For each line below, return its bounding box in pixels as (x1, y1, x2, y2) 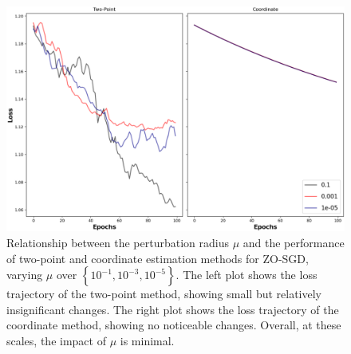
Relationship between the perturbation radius (6, 234, 229, 250)
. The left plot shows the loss (175, 266, 317, 283)
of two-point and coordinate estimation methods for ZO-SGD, (6, 250, 309, 266)
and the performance (243, 234, 345, 250)
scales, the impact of (6, 332, 106, 348)
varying (6, 266, 43, 283)
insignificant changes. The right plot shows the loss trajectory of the (6, 301, 339, 317)
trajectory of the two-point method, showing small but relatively (6, 285, 322, 302)
